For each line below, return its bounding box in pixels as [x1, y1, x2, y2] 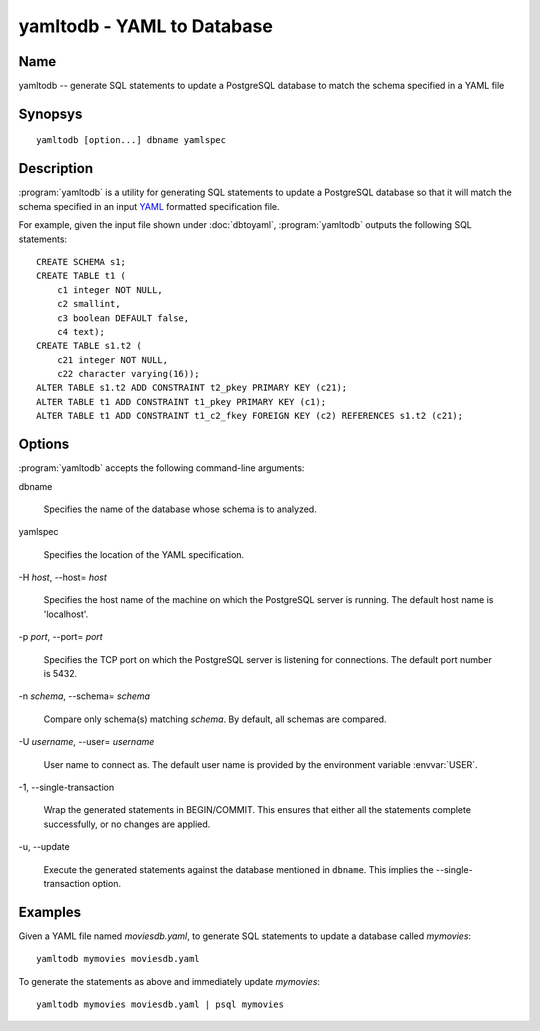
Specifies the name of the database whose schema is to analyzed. [43, 503, 317, 515]
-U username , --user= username [18, 736, 155, 748]
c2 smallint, [56, 298, 121, 310]
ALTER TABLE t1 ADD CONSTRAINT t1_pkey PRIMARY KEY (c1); [36, 396, 327, 407]
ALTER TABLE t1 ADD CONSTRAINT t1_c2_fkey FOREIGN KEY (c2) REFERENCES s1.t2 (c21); [36, 410, 464, 422]
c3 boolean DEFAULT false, [56, 312, 190, 324]
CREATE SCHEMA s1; [36, 256, 127, 267]
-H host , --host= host [18, 571, 107, 584]
